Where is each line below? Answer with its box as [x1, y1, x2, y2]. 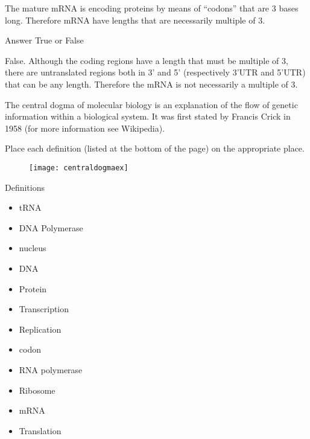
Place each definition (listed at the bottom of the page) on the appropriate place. [5, 142, 305, 155]
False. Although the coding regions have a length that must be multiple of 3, [5, 54, 288, 66]
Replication [19, 322, 62, 335]
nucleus [19, 242, 46, 254]
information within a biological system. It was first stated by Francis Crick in [5, 110, 291, 123]
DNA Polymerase [19, 221, 83, 234]
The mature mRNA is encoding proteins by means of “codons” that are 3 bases [5, 2, 299, 14]
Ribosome [19, 383, 55, 396]
